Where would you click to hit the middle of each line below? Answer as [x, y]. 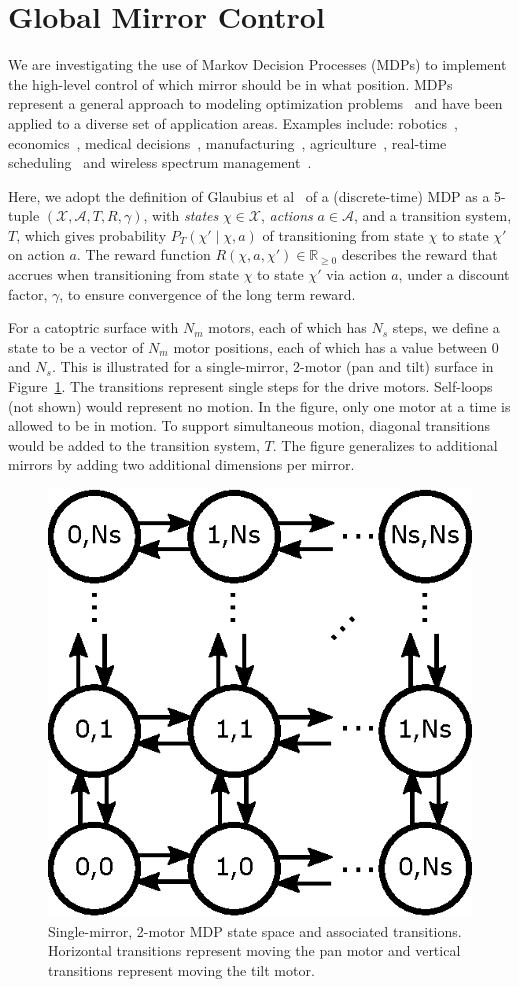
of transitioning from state [343, 234]
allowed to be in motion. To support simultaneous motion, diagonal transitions [249, 425]
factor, [28, 293]
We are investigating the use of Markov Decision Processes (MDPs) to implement [257, 64]
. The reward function [143, 254]
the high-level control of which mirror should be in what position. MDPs [230, 83]
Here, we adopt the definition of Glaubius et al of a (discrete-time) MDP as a [249, 195]
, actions [287, 215]
